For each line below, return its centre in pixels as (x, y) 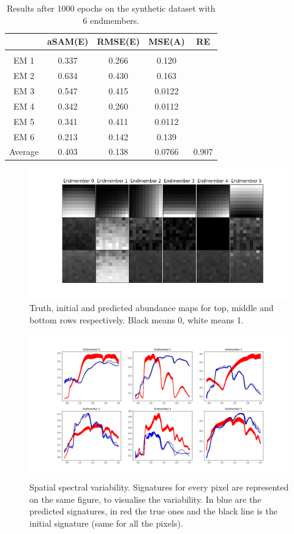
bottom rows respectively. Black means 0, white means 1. (137, 319)
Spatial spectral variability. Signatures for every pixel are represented (159, 487)
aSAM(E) (68, 41)
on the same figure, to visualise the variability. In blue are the (145, 499)
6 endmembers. (111, 20)
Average (24, 152)
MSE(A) (167, 41)
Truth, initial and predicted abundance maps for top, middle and (152, 308)
